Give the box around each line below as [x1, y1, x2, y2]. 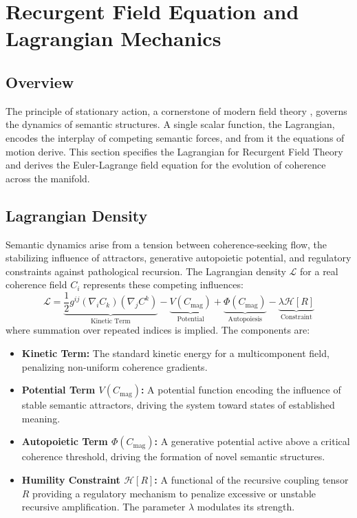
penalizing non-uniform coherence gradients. [21, 359, 208, 374]
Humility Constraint [21, 472, 120, 486]
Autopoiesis [228, 316, 262, 323]
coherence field [6, 277, 67, 292]
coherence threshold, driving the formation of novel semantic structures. [21, 449, 325, 464]
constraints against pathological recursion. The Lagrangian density [6, 263, 286, 278]
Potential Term [21, 382, 96, 397]
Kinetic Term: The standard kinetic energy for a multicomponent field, [21, 346, 329, 360]
